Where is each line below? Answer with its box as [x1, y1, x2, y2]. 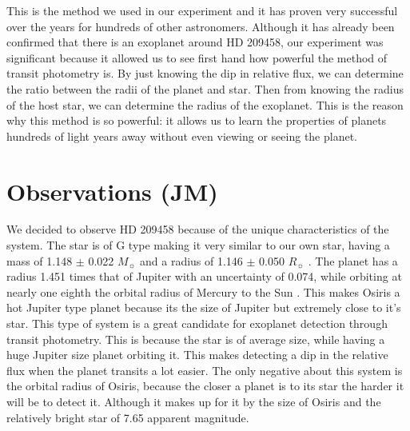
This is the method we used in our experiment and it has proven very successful [6, 2, 398, 18]
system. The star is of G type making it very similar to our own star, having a [6, 237, 390, 253]
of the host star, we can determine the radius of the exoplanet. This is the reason [6, 96, 404, 113]
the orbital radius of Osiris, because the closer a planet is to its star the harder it [6, 377, 404, 394]
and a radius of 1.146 [140, 252, 243, 269]
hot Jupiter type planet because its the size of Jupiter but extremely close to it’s [6, 299, 401, 316]
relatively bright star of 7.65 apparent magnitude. [6, 409, 249, 425]
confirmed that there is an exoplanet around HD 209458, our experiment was [6, 34, 384, 50]
